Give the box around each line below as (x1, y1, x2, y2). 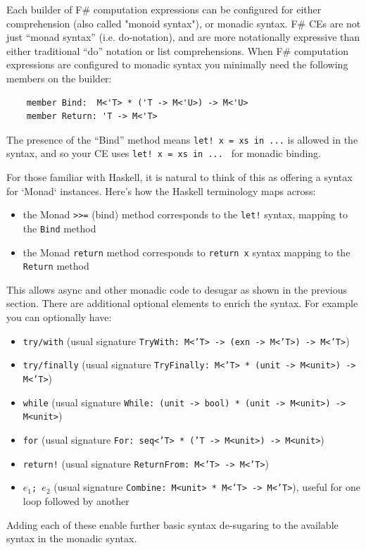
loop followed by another (23, 493, 130, 508)
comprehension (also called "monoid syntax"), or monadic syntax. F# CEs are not (6, 15, 361, 30)
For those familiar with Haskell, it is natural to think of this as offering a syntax (6, 170, 353, 185)
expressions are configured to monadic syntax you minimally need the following (6, 57, 348, 72)
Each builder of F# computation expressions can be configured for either (6, 2, 322, 16)
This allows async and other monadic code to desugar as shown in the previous (6, 282, 348, 296)
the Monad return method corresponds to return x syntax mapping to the (23, 244, 351, 259)
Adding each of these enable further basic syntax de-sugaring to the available (6, 517, 339, 532)
